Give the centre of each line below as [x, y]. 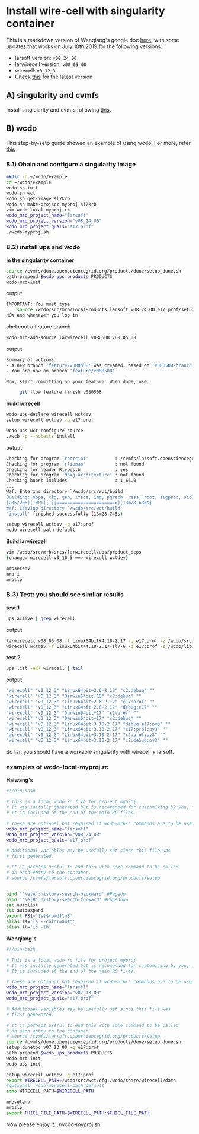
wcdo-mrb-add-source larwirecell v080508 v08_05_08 [71, 338]
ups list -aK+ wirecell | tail [45, 669]
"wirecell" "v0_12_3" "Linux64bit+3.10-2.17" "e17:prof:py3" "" [87, 729]
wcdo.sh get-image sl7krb [38, 199]
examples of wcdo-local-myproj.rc [57, 767]
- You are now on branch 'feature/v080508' [61, 371]
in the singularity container [40, 260]
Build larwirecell [27, 541]
